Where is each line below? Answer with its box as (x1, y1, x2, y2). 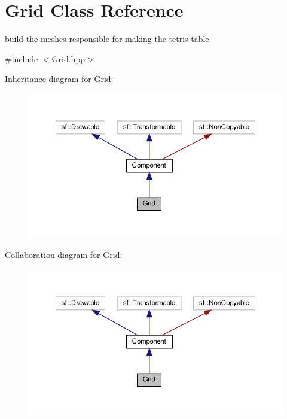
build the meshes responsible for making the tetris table (5, 32, 209, 45)
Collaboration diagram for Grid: (5, 248, 123, 261)
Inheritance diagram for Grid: (5, 72, 114, 85)
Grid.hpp (51, 52, 85, 65)
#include (5, 52, 38, 65)
